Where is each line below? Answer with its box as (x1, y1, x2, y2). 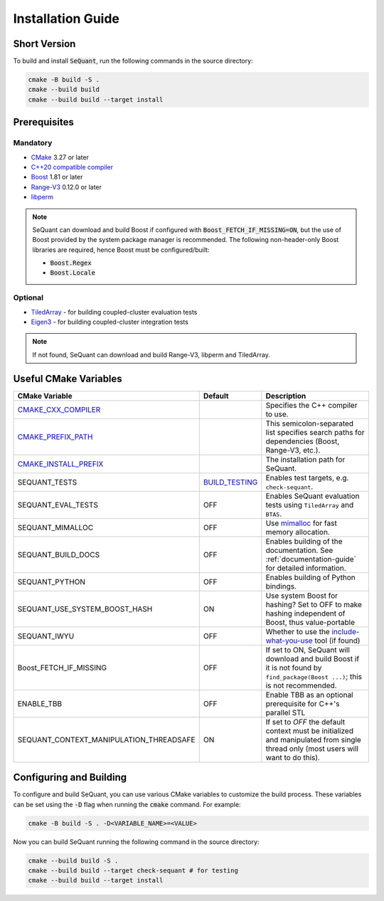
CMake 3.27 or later (31, 153, 89, 162)
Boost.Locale (50, 269, 96, 277)
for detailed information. (265, 563, 346, 573)
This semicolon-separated (265, 418, 354, 428)
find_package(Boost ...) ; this (265, 671, 363, 681)
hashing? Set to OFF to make (265, 599, 363, 609)
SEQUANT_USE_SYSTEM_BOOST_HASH (17, 604, 153, 613)
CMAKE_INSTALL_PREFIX (17, 459, 104, 469)
